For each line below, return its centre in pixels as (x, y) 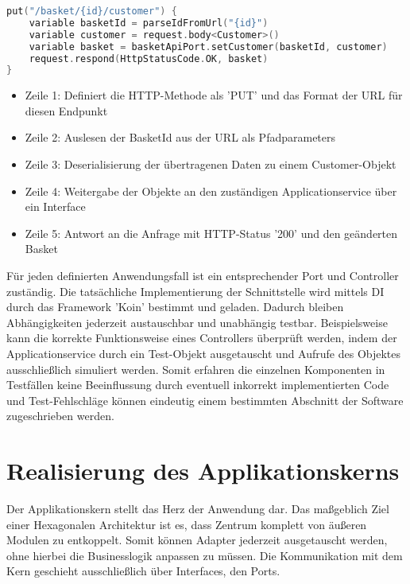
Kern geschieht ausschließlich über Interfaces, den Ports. (143, 571)
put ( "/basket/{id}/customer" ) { (92, 11)
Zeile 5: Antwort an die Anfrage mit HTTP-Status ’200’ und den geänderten (211, 233)
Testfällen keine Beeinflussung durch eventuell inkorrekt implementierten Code (198, 385)
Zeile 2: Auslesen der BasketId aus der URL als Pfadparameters (180, 137)
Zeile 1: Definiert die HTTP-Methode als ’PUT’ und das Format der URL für (214, 95)
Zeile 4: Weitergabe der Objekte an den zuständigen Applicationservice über (211, 191)
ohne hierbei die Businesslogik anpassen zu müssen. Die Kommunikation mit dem (205, 555)
